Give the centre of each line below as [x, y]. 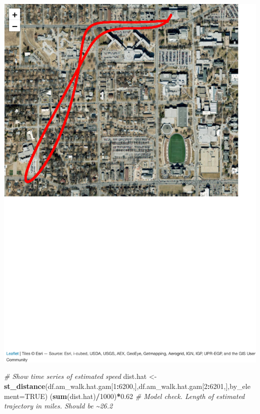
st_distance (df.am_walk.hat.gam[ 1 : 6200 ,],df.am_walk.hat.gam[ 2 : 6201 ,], [117, 386]
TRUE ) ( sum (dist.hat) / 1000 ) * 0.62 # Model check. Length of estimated [135, 396]
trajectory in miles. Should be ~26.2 [58, 406]
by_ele [240, 386]
